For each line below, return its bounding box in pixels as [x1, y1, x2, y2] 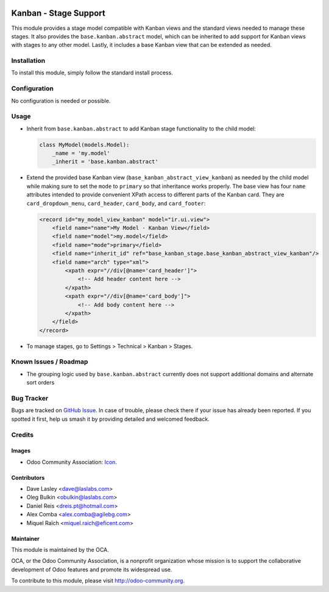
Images [11, 447, 30, 454]
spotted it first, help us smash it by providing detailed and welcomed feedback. [11, 415, 210, 423]
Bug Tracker [11, 394, 49, 402]
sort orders [26, 379, 55, 387]
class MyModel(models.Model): [39, 141, 130, 148]
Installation [11, 57, 46, 65]
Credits [11, 430, 34, 439]
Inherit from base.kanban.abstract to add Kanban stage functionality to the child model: [26, 125, 256, 132]
